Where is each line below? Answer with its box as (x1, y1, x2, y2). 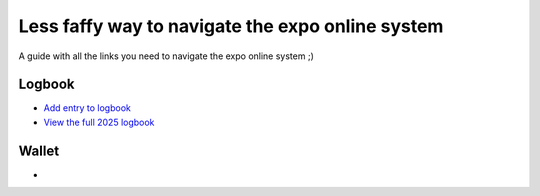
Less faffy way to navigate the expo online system (18, 15, 444, 37)
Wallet (18, 142, 60, 159)
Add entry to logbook (43, 102, 132, 114)
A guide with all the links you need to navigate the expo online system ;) (18, 50, 314, 62)
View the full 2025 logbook (43, 116, 155, 128)
